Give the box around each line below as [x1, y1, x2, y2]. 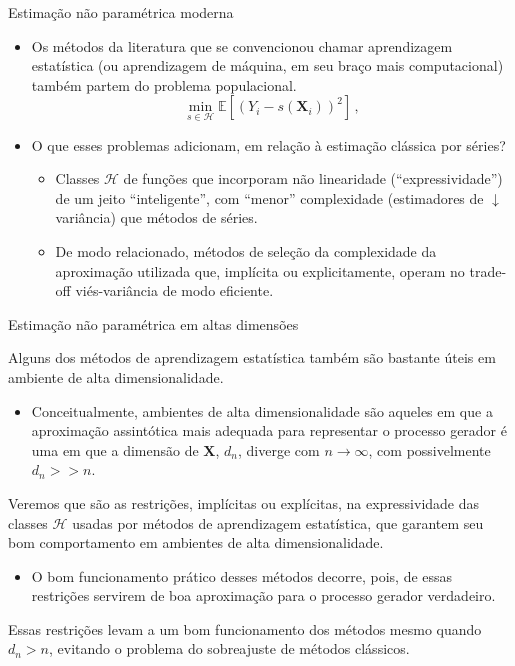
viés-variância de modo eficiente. [75, 280, 274, 301]
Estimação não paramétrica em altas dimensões [8, 313, 299, 334]
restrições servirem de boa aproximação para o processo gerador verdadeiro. [31, 585, 496, 606]
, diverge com [238, 439, 320, 460]
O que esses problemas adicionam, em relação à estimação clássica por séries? [31, 134, 506, 155]
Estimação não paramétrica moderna [8, 2, 234, 22]
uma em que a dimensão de [31, 439, 199, 460]
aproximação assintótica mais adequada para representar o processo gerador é [31, 420, 507, 441]
